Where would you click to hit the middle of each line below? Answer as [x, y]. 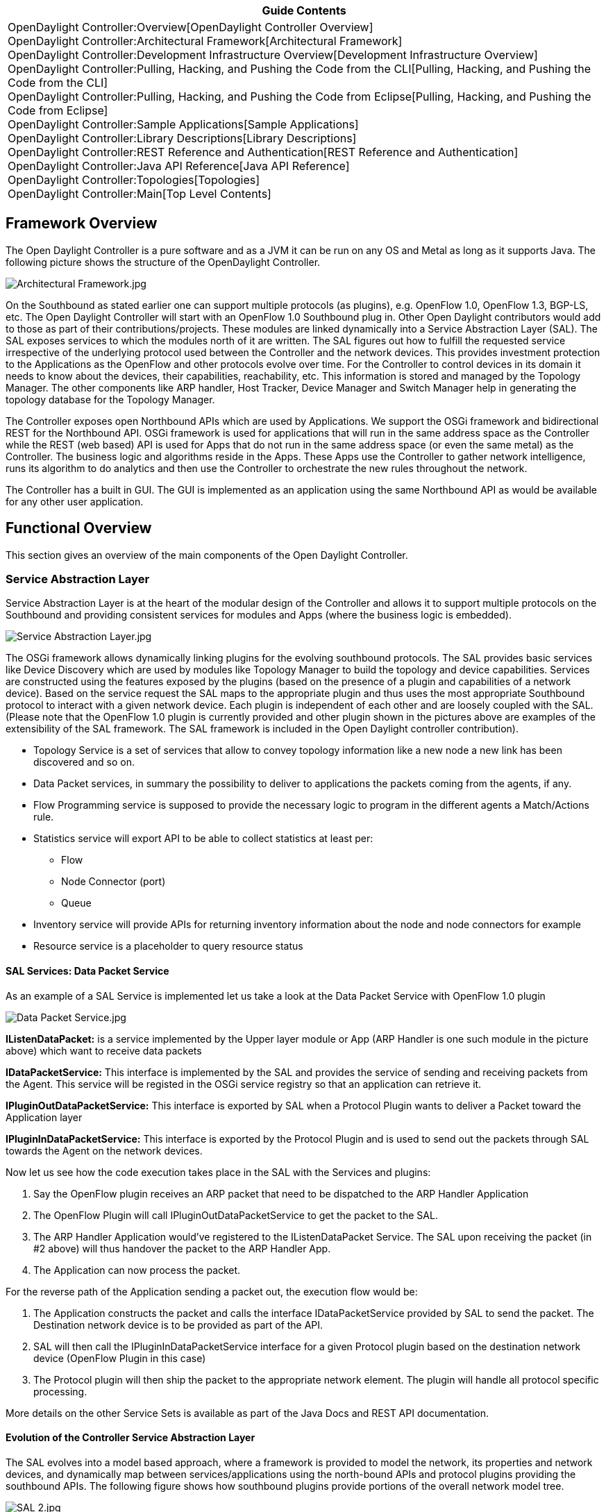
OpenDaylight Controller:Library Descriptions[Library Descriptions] [182, 138]
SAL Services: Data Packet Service [87, 971]
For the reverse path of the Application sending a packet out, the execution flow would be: [212, 1291]
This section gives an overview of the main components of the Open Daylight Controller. [207, 555]
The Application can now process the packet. [137, 1270]
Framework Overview [82, 224]
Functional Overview [79, 528]
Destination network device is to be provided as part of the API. [178, 1325]
